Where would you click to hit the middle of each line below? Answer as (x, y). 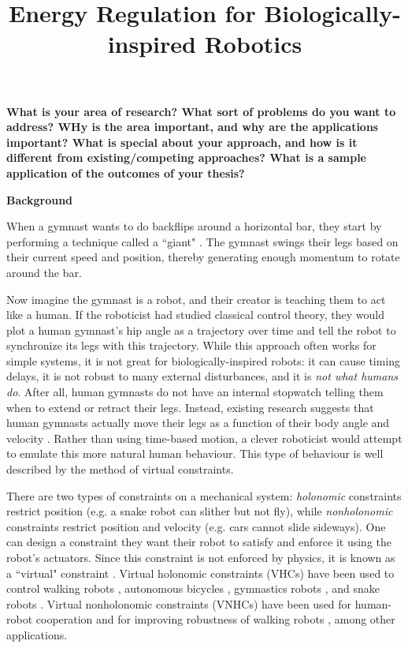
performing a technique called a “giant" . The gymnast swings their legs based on (202, 241)
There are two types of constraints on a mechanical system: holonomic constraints (204, 495)
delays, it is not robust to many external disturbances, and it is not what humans (202, 376)
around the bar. (44, 272)
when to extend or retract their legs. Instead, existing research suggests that (190, 407)
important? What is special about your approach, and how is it (182, 142)
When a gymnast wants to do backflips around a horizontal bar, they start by (194, 226)
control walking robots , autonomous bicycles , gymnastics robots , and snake (193, 588)
